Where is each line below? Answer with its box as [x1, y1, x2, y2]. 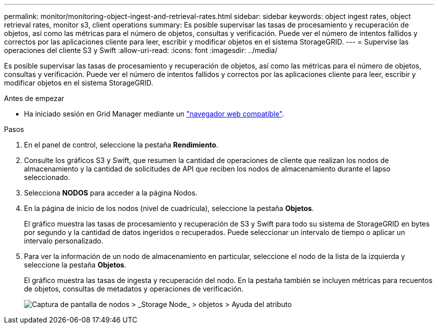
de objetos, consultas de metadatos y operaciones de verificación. [24, 284, 243, 293]
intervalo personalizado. [24, 236, 103, 245]
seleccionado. [24, 173, 70, 181]
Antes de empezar [4, 94, 64, 102]
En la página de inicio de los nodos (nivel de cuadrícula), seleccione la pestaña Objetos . [24, 204, 314, 212]
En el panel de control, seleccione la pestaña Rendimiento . [24, 140, 218, 149]
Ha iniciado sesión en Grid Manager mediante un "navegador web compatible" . [24, 109, 284, 118]
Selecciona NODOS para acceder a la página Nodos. [24, 188, 197, 197]
